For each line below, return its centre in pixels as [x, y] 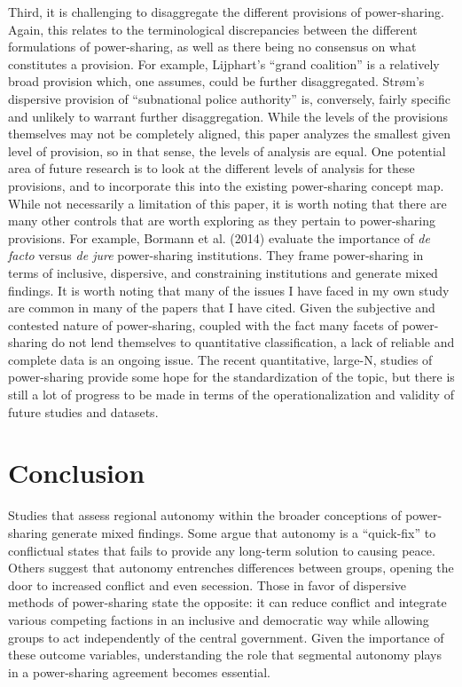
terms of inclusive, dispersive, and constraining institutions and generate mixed [223, 272]
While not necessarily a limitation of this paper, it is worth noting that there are [227, 203]
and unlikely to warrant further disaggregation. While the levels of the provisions [228, 116]
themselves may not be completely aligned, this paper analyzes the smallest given [229, 134]
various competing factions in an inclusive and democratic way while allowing [219, 619]
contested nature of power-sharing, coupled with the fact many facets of [203, 324]
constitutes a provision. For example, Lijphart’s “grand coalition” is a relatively [224, 63]
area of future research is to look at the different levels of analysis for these [211, 168]
